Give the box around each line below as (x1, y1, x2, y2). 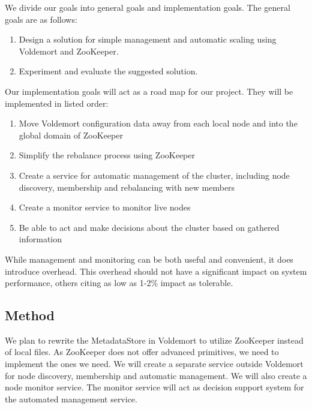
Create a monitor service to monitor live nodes (19, 201, 191, 213)
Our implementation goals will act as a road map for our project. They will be (5, 85, 293, 97)
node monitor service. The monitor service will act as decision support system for (5, 381, 304, 393)
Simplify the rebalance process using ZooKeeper (19, 149, 195, 161)
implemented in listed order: (5, 97, 109, 109)
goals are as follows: (5, 13, 77, 25)
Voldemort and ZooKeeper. (19, 44, 119, 57)
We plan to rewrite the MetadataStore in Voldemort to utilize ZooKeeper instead (5, 333, 304, 346)
